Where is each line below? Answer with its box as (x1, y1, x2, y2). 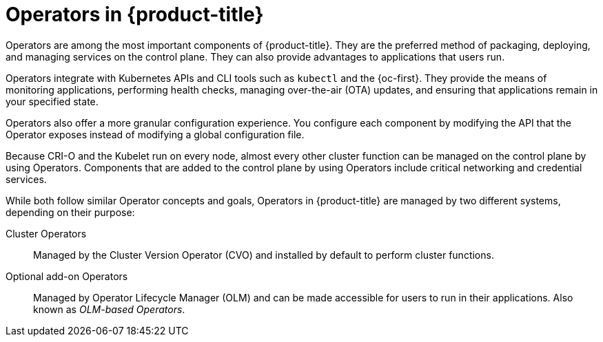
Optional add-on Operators (6, 270, 128, 282)
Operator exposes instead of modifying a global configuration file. (6, 128, 305, 140)
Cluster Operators (6, 227, 87, 239)
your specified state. (6, 95, 99, 107)
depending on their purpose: (6, 206, 135, 218)
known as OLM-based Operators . (33, 303, 185, 315)
